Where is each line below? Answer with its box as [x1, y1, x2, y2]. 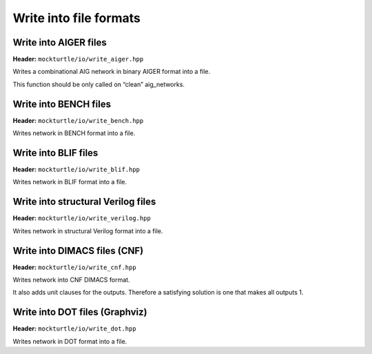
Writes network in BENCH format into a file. [12, 129, 136, 137]
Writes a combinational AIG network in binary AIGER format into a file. [12, 68, 211, 76]
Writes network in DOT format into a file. [12, 337, 127, 345]
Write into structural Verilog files [12, 196, 156, 208]
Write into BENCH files [12, 98, 112, 110]
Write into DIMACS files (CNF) [12, 245, 144, 257]
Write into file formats [12, 10, 141, 26]
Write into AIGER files [12, 37, 107, 48]
